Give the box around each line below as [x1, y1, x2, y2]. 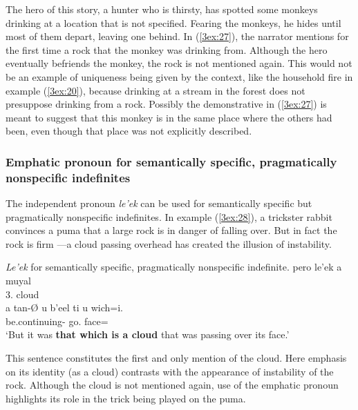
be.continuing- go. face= [6, 313, 109, 328]
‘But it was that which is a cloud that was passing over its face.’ [6, 327, 290, 342]
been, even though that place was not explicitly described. [6, 124, 252, 138]
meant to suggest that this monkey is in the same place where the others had [6, 110, 332, 124]
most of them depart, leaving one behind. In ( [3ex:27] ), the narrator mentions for [6, 29, 349, 43]
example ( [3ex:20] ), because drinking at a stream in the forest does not [6, 83, 305, 97]
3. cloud [6, 286, 39, 301]
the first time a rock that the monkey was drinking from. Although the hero [6, 42, 328, 57]
